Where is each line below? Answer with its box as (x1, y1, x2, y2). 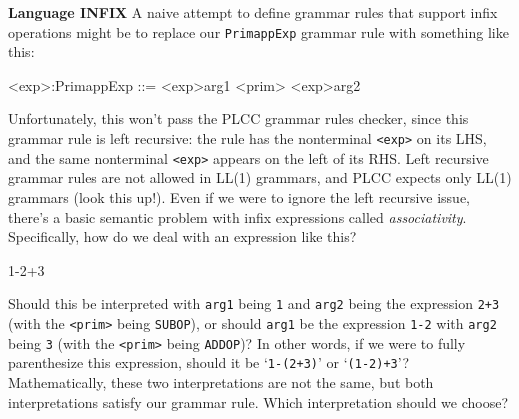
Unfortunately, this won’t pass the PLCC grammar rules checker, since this (8, 108, 469, 129)
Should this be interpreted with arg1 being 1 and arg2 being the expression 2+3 (8, 293, 500, 314)
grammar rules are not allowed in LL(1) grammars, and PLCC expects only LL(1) (8, 167, 512, 188)
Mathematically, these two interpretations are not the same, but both (8, 371, 434, 392)
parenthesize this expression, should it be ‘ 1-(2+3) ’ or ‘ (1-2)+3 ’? (8, 352, 410, 373)
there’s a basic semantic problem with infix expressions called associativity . (8, 206, 467, 227)
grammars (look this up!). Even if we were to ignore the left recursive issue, (8, 186, 470, 207)
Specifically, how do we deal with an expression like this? (8, 226, 357, 247)
